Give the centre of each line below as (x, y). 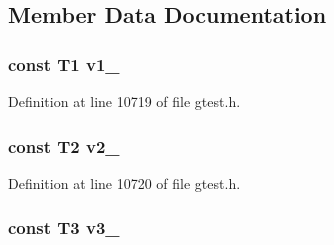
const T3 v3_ (64, 227)
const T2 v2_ (64, 145)
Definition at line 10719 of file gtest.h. (124, 101)
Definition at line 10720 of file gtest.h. (124, 182)
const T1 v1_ (64, 63)
